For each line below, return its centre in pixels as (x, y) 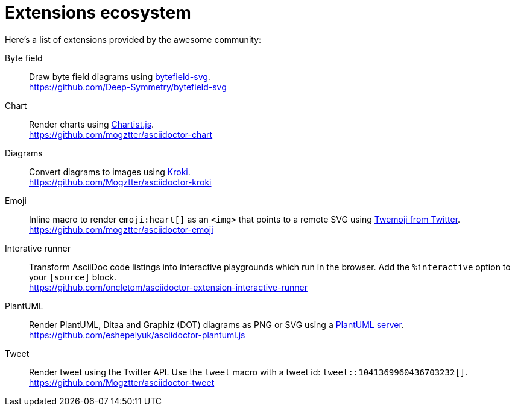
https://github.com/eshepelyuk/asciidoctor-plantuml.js (137, 335)
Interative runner (38, 248)
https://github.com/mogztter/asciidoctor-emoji (121, 229)
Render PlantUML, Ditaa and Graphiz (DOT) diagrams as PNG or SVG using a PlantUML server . (216, 324)
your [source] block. (73, 277)
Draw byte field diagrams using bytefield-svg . (120, 76)
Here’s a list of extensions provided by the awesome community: (133, 39)
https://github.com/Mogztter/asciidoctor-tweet (122, 382)
